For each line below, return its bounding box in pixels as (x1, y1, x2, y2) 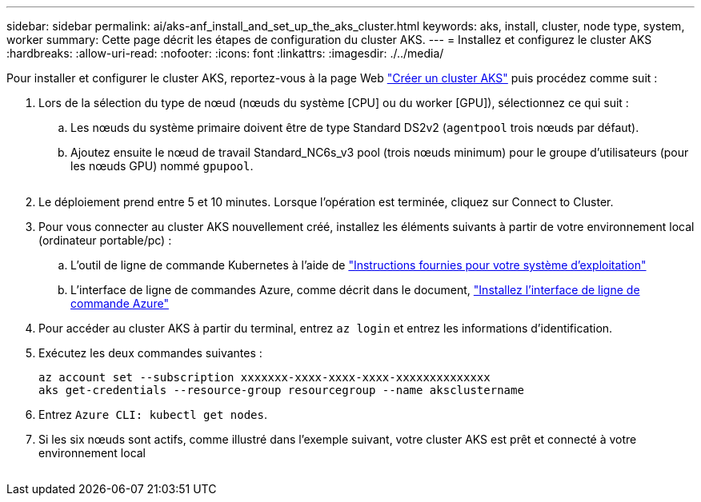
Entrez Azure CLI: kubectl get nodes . (38, 408, 267, 421)
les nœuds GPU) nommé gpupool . (70, 159, 254, 173)
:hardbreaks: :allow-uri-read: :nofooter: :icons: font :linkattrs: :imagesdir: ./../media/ (6, 46, 444, 60)
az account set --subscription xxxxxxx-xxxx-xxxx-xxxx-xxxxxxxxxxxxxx (38, 371, 491, 384)
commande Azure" (70, 297, 169, 310)
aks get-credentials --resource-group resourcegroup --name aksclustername (38, 384, 524, 396)
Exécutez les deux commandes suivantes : (38, 346, 262, 360)
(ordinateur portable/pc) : (38, 233, 172, 247)
